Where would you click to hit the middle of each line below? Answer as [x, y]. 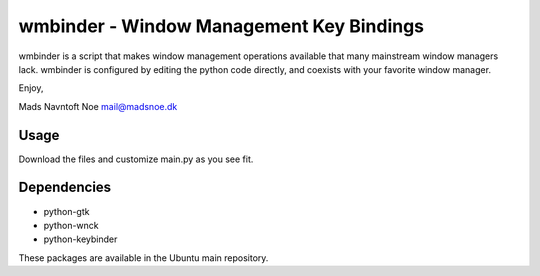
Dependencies [65, 187]
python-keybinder [80, 239]
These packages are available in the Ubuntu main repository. [143, 257]
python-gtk [66, 211]
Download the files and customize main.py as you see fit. [136, 159]
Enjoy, [31, 88]
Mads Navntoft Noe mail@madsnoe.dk [98, 106]
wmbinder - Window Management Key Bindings [221, 26]
